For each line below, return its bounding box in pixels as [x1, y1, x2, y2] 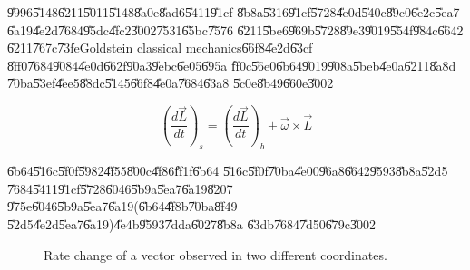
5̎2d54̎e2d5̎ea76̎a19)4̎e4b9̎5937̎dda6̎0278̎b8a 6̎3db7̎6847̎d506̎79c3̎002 [7, 214, 377, 233]
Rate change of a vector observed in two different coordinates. [44, 245, 387, 264]
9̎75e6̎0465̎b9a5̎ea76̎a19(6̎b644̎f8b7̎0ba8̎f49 [7, 197, 238, 216]
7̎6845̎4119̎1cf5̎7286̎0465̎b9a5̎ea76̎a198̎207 [7, 178, 233, 198]
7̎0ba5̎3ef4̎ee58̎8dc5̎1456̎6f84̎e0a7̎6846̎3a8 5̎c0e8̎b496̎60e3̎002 [7, 73, 334, 92]
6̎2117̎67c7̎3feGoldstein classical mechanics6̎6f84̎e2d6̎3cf [7, 38, 313, 57]
